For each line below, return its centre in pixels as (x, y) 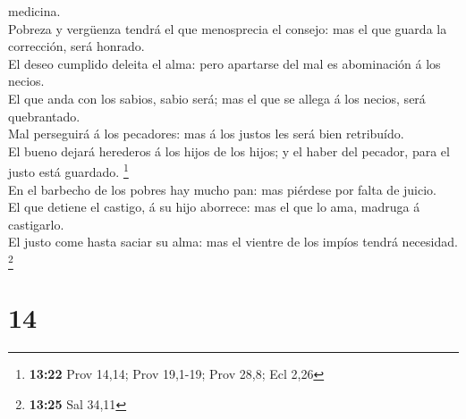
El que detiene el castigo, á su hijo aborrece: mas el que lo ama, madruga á (214, 207)
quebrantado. (44, 116)
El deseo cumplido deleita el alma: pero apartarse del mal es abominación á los (225, 63)
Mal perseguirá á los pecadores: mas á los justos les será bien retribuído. (206, 134)
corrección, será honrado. (76, 46)
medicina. (34, 11)
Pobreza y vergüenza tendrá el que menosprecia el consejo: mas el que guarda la (228, 28)
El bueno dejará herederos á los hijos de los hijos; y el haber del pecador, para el (229, 151)
